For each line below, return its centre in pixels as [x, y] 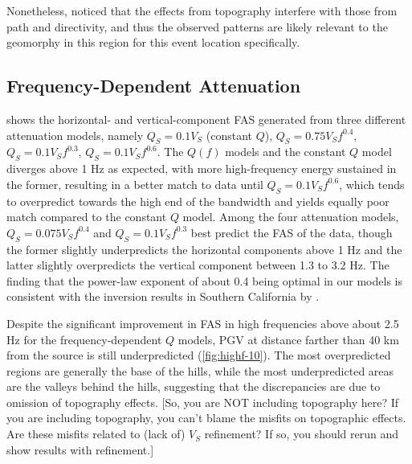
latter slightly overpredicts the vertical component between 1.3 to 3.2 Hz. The [198, 265]
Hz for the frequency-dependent [84, 339]
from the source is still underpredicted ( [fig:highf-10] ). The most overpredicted [199, 355]
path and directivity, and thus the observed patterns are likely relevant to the [197, 26]
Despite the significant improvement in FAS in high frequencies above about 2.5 [203, 323]
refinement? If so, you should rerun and [302, 434]
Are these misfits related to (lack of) [96, 434]
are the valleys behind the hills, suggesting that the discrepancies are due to [194, 386]
